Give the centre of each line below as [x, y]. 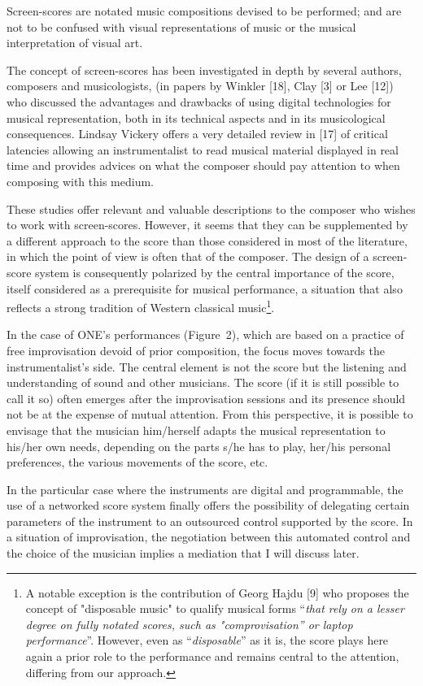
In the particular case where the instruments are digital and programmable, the [205, 489]
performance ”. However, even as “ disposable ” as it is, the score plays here [207, 640]
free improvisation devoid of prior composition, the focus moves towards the [196, 350]
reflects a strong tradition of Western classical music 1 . [141, 306]
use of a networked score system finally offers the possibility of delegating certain [208, 505]
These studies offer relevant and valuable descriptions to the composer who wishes [211, 208]
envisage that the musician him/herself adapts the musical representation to [196, 430]
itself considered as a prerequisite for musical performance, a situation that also [205, 288]
